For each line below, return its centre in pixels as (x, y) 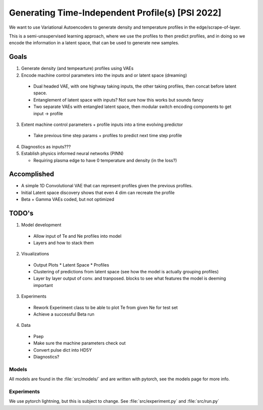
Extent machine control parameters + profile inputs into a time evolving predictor (102, 125)
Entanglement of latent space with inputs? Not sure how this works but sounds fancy (119, 100)
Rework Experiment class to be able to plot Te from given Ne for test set (105, 307)
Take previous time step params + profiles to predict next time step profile (108, 136)
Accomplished (32, 174)
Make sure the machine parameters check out (80, 343)
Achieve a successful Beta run (64, 314)
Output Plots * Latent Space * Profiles (71, 265)
